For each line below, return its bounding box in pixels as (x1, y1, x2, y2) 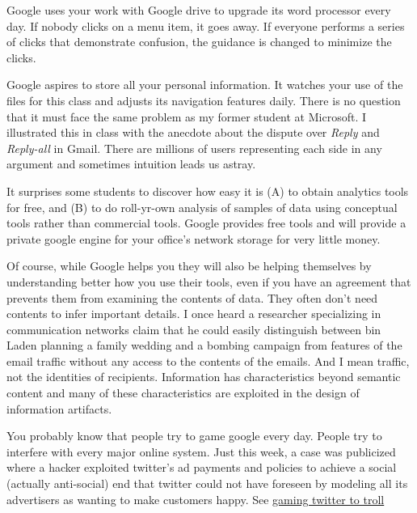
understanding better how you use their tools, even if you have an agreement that (6, 273, 411, 290)
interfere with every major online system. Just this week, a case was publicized (6, 443, 396, 460)
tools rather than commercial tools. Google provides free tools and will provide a (6, 214, 406, 231)
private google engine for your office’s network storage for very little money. (6, 230, 381, 247)
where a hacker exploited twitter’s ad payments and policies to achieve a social (6, 459, 397, 476)
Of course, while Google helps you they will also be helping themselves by (6, 257, 372, 274)
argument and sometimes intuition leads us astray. (6, 155, 256, 172)
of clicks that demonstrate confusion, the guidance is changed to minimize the (6, 33, 392, 50)
